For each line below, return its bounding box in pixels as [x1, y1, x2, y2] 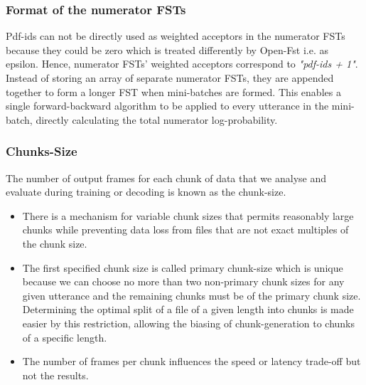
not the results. [22, 367, 89, 382]
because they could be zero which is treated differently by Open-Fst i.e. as [6, 42, 329, 57]
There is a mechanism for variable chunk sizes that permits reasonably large [22, 208, 354, 223]
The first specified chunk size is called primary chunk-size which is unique [22, 260, 343, 275]
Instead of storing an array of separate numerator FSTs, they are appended [6, 70, 334, 85]
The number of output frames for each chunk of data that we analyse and [6, 170, 326, 185]
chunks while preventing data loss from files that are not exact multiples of [22, 222, 349, 237]
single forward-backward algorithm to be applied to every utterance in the [6, 98, 329, 113]
